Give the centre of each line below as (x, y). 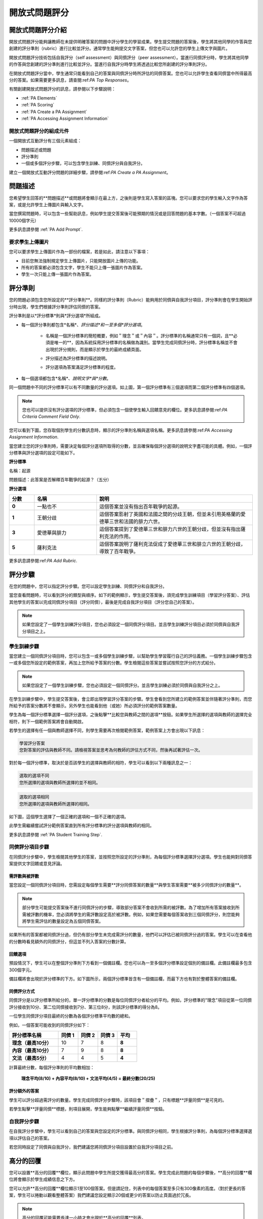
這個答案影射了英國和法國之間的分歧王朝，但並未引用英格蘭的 (170, 514)
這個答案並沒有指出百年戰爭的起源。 (141, 506)
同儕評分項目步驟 (29, 847)
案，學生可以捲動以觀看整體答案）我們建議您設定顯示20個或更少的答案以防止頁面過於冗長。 (101, 1195)
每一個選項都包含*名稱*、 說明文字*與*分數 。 (66, 378)
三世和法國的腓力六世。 (136, 521)
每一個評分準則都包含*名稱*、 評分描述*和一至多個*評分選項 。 (83, 325)
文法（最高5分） (31, 1058)
